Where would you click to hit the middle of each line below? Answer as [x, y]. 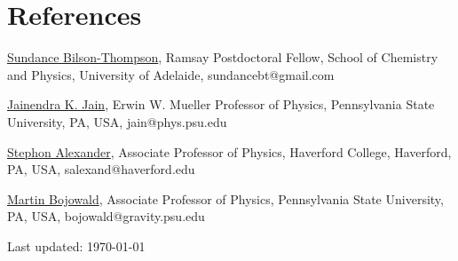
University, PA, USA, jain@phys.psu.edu [117, 121]
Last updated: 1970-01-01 [76, 245]
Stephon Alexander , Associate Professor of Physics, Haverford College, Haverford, [229, 151]
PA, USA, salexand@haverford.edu [101, 169]
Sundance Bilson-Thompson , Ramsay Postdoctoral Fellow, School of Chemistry [223, 57]
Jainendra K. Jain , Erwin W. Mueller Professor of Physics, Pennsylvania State [221, 104]
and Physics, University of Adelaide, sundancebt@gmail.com [171, 74]
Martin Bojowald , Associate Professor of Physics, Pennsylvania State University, [225, 198]
